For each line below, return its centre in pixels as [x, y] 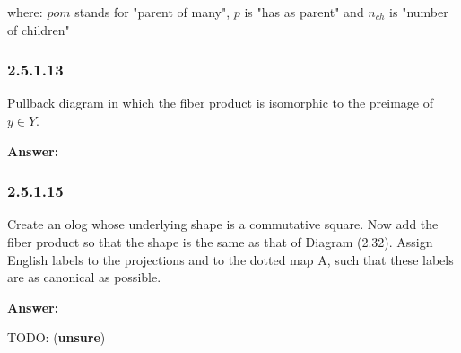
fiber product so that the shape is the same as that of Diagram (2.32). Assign [220, 242]
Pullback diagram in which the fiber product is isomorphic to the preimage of [221, 103]
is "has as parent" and [304, 12]
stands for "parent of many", [152, 12]
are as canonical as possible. [84, 277]
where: [25, 12]
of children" [39, 29]
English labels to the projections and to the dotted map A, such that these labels [230, 259]
